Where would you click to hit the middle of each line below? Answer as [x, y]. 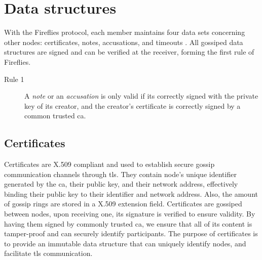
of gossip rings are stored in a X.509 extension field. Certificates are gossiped [123, 204]
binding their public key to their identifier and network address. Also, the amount [131, 193]
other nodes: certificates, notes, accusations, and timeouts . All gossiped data [124, 42]
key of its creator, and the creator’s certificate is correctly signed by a [133, 105]
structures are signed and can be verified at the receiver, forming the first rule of [129, 52]
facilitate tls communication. [48, 253]
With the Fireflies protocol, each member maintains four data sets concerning [125, 32]
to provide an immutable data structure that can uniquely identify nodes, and [125, 243]
